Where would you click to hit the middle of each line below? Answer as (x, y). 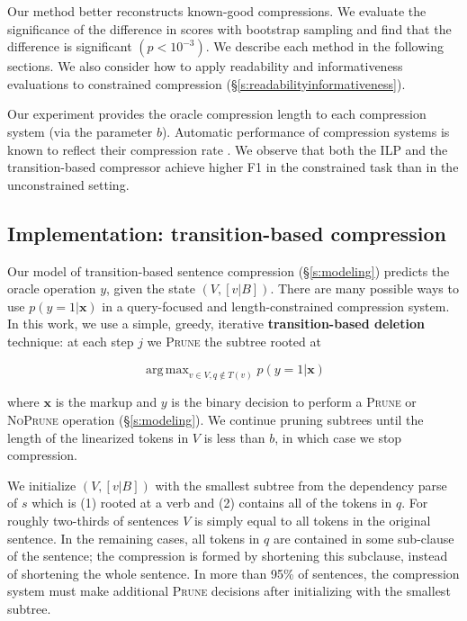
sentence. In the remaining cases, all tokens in (134, 538)
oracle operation (52, 288)
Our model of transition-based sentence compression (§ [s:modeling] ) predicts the (229, 270)
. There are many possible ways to (364, 288)
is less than (234, 437)
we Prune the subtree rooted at (234, 341)
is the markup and (106, 402)
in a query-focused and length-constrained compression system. (276, 306)
